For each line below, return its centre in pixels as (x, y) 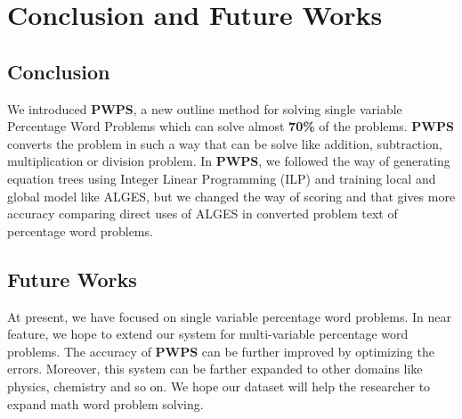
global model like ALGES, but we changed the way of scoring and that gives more (231, 196)
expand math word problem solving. (105, 403)
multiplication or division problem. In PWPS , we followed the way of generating (229, 161)
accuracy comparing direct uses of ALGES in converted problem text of (203, 214)
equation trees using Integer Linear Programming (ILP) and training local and (222, 178)
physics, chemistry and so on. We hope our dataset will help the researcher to (219, 386)
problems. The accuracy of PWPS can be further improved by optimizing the (221, 351)
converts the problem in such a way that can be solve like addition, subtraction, (225, 143)
